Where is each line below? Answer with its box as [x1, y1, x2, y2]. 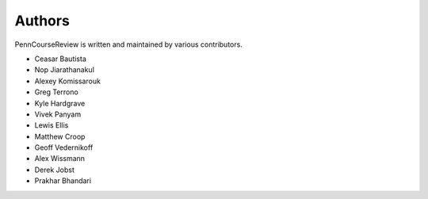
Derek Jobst [34, 165, 75, 174]
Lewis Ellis [34, 121, 69, 130]
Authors [14, 12, 71, 29]
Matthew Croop [34, 132, 86, 141]
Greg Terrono [34, 87, 78, 97]
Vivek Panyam [34, 109, 82, 119]
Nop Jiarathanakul [34, 65, 95, 75]
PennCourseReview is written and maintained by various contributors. [14, 40, 243, 49]
